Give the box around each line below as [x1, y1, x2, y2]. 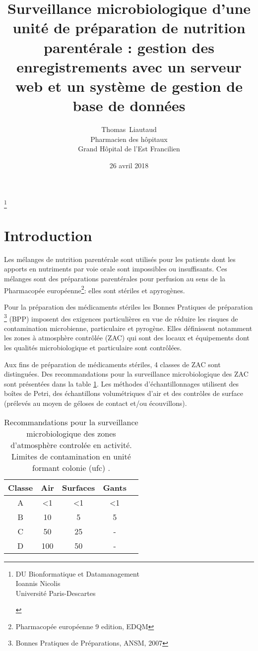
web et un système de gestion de [15, 75, 243, 96]
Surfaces [62, 481, 95, 493]
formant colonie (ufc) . [32, 461, 110, 473]
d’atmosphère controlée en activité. [10, 439, 132, 451]
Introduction [4, 225, 92, 245]
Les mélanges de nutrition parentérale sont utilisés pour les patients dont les [4, 254, 236, 264]
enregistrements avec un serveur [16, 56, 242, 76]
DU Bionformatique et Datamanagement [15, 568, 139, 579]
